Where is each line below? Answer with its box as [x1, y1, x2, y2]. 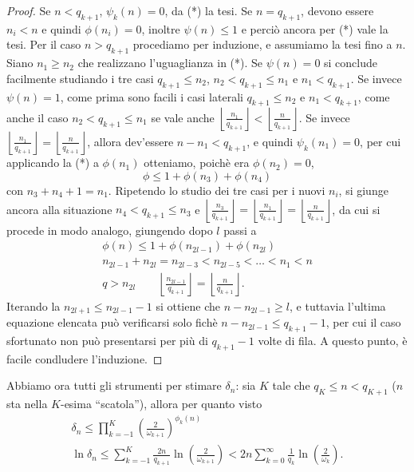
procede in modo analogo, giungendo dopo [6, 221, 213, 238]
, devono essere [301, 2, 374, 18]
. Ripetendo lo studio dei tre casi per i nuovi [108, 181, 325, 198]
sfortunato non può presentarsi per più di [6, 331, 208, 348]
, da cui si [332, 200, 380, 217]
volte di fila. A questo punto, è [258, 331, 408, 348]
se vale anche [151, 109, 215, 125]
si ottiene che [156, 297, 220, 314]
